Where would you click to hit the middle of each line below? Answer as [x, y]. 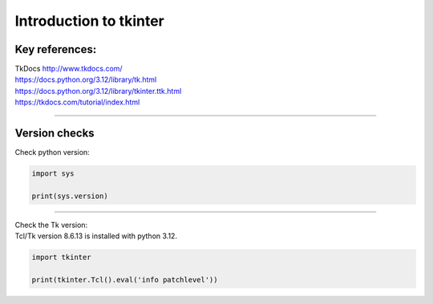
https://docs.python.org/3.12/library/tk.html [86, 79]
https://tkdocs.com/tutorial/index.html [77, 102]
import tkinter [61, 257]
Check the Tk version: [51, 225]
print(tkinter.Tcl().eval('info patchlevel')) [125, 280]
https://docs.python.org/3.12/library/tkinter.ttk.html [98, 91]
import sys [53, 174]
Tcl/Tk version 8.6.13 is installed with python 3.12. [96, 236]
